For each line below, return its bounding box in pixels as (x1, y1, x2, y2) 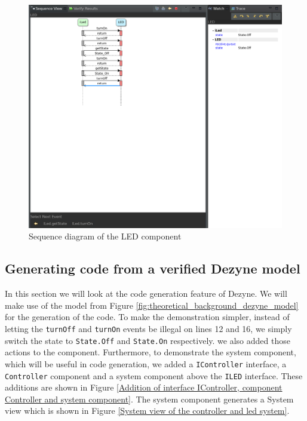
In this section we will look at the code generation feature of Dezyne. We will (5, 287, 287, 300)
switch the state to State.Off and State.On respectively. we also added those (5, 334, 290, 346)
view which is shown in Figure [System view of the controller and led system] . (5, 404, 290, 417)
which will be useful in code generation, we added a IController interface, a (5, 357, 287, 370)
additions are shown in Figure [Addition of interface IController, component (5, 381, 283, 394)
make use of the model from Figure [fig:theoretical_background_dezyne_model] (5, 299, 299, 311)
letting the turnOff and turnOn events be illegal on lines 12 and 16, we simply (5, 322, 292, 335)
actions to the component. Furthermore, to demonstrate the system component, (5, 346, 296, 358)
